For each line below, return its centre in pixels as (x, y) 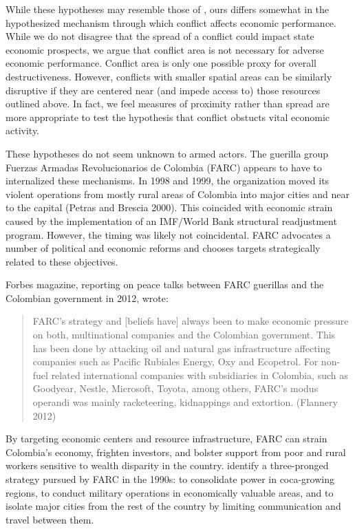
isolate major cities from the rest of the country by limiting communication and (173, 506)
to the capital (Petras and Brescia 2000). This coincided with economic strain (169, 207)
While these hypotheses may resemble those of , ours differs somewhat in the (168, 9)
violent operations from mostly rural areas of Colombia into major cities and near (177, 194)
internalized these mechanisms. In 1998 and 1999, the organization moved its (168, 181)
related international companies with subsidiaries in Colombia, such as (200, 375)
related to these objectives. (62, 261)
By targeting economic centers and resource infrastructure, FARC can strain (166, 439)
